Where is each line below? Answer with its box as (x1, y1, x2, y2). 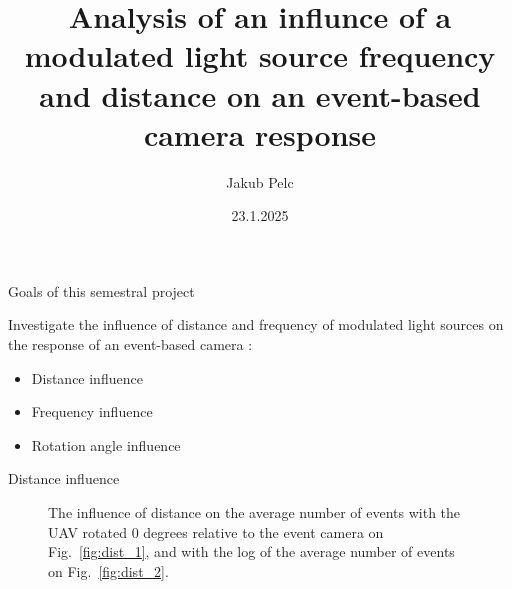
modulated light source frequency (24, 35, 496, 76)
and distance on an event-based (39, 74, 481, 115)
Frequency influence (31, 401, 153, 422)
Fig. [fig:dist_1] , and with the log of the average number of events (48, 541, 455, 562)
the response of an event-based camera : (8, 334, 253, 355)
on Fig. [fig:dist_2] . (48, 560, 169, 581)
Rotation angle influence (31, 434, 181, 455)
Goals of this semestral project (8, 280, 195, 301)
